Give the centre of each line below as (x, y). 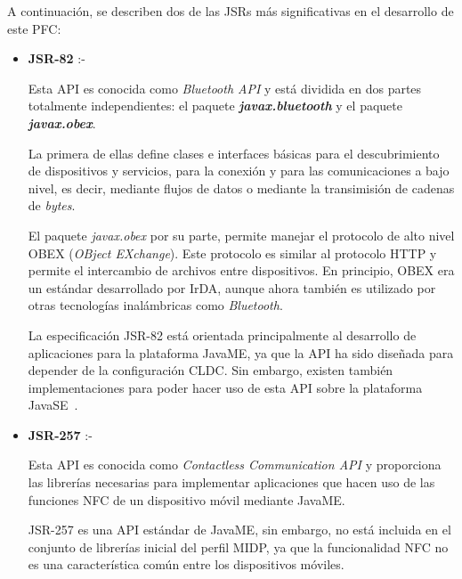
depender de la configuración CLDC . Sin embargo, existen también (211, 370)
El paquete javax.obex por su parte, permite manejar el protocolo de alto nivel (241, 235)
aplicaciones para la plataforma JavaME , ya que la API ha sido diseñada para (241, 352)
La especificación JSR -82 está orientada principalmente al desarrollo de (222, 334)
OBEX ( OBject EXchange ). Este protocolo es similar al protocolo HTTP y (232, 253)
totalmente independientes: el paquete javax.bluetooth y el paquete (215, 106)
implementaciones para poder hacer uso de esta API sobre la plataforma (225, 387)
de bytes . (52, 205)
